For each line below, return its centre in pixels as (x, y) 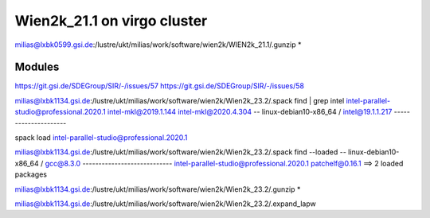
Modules (37, 67)
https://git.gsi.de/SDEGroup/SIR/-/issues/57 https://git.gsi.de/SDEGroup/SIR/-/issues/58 (159, 86)
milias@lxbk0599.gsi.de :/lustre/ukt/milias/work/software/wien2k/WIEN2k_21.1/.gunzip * (158, 45)
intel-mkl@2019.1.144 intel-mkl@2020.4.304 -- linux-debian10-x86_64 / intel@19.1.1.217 (250, 112)
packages (31, 174)
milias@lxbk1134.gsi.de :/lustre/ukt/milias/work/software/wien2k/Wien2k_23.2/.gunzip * (158, 189)
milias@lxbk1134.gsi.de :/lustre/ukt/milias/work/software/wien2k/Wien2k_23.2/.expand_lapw (165, 204)
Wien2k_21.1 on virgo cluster (111, 21)
